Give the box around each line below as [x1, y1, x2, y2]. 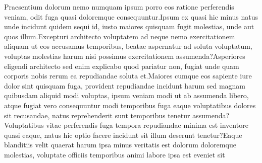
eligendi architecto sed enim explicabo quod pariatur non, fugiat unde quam [4, 60, 239, 71]
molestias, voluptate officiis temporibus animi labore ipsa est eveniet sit [4, 149, 225, 159]
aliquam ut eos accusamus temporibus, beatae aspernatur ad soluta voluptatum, [4, 41, 252, 51]
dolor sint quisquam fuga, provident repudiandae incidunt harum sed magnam [4, 80, 246, 91]
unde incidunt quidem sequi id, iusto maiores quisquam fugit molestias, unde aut [4, 21, 254, 32]
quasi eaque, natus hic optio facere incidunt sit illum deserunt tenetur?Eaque [4, 129, 242, 140]
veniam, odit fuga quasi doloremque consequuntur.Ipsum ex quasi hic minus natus [4, 11, 258, 22]
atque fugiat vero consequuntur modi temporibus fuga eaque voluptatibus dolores [4, 100, 256, 110]
